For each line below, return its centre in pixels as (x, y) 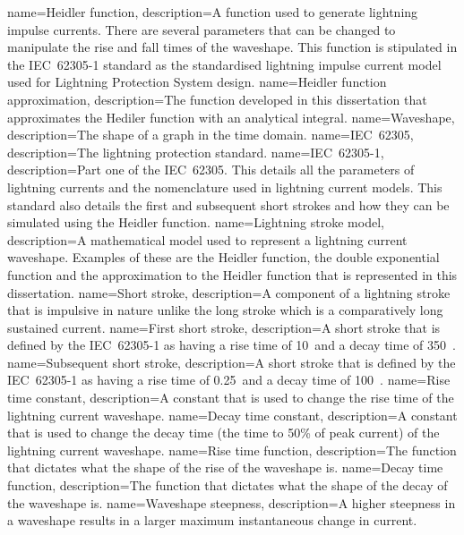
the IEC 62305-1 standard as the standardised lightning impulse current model (224, 64)
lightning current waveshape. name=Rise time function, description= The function (232, 450)
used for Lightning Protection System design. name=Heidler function (197, 82)
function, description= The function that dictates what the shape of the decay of (228, 485)
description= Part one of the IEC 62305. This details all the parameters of (211, 170)
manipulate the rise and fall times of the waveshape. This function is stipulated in (232, 47)
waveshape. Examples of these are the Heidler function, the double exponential (223, 257)
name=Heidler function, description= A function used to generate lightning (213, 12)
